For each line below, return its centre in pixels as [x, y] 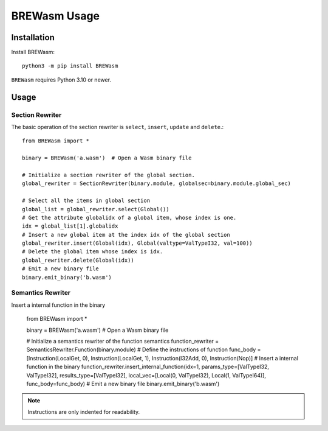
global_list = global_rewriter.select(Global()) [96, 209]
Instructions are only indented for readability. [84, 412]
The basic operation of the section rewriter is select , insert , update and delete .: [118, 127]
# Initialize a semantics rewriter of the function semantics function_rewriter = [123, 341]
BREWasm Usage [56, 16]
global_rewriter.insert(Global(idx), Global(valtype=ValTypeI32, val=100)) [137, 243]
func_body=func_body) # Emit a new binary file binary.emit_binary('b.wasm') [123, 384]
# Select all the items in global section [86, 201]
